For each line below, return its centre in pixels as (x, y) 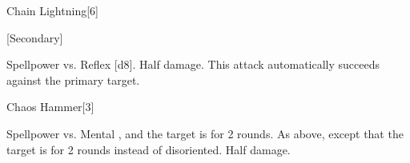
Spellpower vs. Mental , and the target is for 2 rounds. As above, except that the (205, 133)
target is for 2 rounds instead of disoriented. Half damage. (149, 149)
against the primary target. (73, 80)
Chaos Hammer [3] (50, 107)
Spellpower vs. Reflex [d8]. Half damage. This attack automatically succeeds (193, 64)
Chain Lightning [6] (52, 10)
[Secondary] (35, 37)
